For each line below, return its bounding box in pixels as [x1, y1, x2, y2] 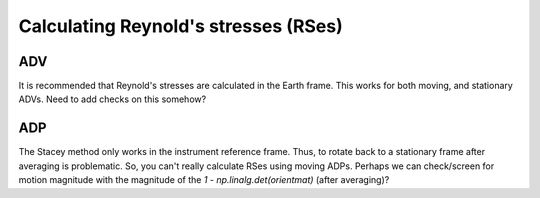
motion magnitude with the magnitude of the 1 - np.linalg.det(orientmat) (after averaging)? [18, 174, 390, 186]
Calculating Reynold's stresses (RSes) [18, 15, 344, 37]
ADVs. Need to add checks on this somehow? [18, 93, 207, 105]
